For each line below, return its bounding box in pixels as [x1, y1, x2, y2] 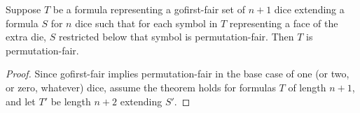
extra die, [6, 29, 46, 44]
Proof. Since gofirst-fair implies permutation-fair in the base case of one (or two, [6, 66, 349, 81]
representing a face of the [229, 15, 338, 30]
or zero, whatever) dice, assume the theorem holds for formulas [6, 80, 276, 94]
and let [6, 93, 36, 108]
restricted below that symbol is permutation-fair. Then [58, 29, 294, 44]
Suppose [6, 2, 41, 16]
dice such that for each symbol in [75, 15, 218, 30]
